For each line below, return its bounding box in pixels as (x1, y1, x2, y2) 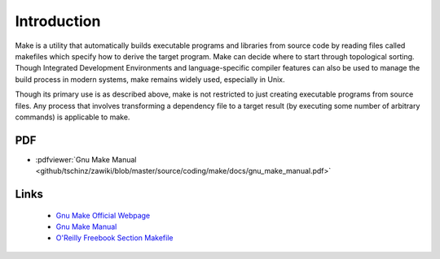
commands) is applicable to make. (15, 112, 130, 122)
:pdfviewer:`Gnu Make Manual (35, 154, 137, 164)
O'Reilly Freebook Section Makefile (55, 233, 174, 243)
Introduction (15, 12, 101, 30)
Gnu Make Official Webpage (55, 210, 151, 220)
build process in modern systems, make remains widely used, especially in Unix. (15, 74, 285, 84)
